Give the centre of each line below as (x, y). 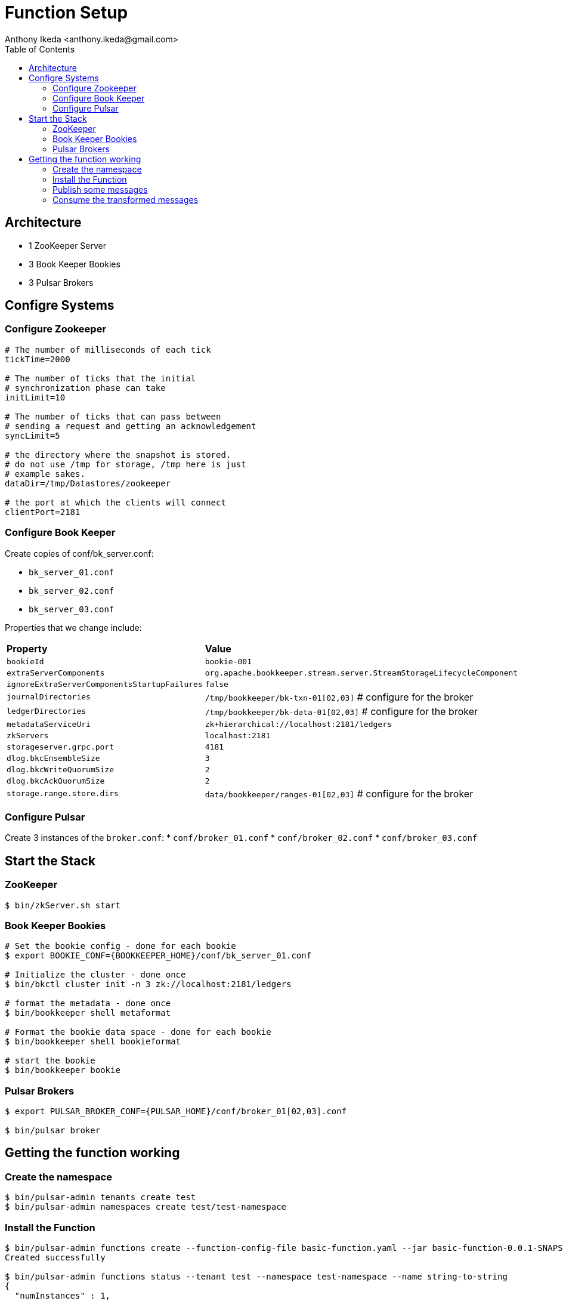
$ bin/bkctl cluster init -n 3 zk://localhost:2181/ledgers (148, 984)
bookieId (25, 661)
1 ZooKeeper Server (68, 245)
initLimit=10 (35, 397)
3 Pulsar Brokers (61, 282)
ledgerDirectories (47, 711)
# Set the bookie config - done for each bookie (120, 946)
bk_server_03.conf (72, 609)
